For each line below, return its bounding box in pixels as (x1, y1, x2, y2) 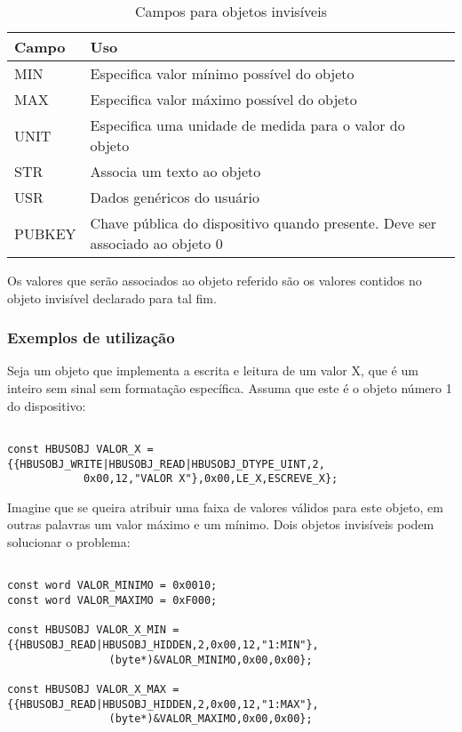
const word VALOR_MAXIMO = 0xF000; (7, 593, 218, 607)
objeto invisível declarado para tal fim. (7, 288, 217, 307)
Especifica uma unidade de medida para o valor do (90, 115, 405, 135)
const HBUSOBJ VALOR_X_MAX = (7, 682, 179, 696)
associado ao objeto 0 (90, 233, 223, 253)
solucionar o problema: (7, 533, 131, 551)
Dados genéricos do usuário (90, 187, 259, 207)
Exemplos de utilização (7, 326, 175, 349)
